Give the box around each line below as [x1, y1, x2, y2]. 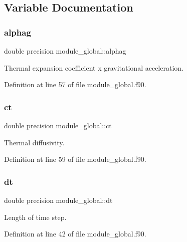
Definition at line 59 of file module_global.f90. [4, 154, 146, 164]
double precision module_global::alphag [4, 46, 126, 56]
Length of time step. [4, 211, 67, 222]
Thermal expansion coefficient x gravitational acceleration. [4, 62, 183, 73]
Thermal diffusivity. [4, 137, 65, 147]
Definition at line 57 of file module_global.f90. [4, 79, 146, 90]
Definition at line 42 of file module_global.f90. [4, 228, 146, 239]
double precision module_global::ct [4, 120, 112, 130]
